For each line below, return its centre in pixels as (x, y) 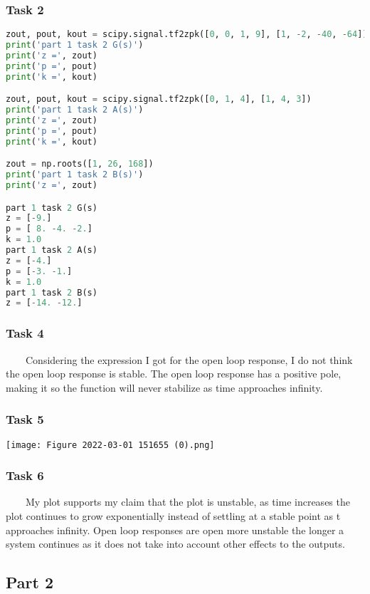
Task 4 (25, 333)
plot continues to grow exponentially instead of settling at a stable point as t (173, 516)
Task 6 (25, 475)
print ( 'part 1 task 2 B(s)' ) (75, 175)
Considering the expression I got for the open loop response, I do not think (189, 359)
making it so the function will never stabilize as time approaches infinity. (164, 387)
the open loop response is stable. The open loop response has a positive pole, (174, 374)
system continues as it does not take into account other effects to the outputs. (175, 544)
